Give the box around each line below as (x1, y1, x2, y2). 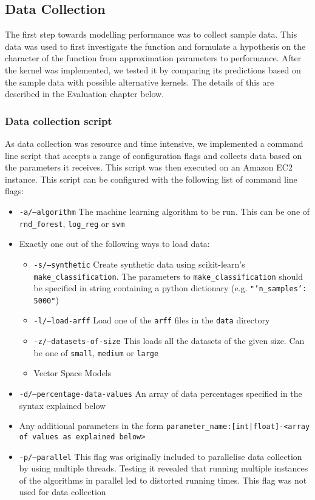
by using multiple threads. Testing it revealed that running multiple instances (19, 462, 308, 475)
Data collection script (5, 113, 112, 128)
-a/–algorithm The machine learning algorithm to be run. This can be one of (19, 204, 310, 217)
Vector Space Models (33, 367, 112, 379)
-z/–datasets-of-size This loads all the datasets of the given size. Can (33, 334, 305, 347)
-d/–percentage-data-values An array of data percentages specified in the (19, 387, 302, 400)
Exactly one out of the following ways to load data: (19, 237, 210, 250)
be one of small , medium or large (33, 346, 159, 359)
